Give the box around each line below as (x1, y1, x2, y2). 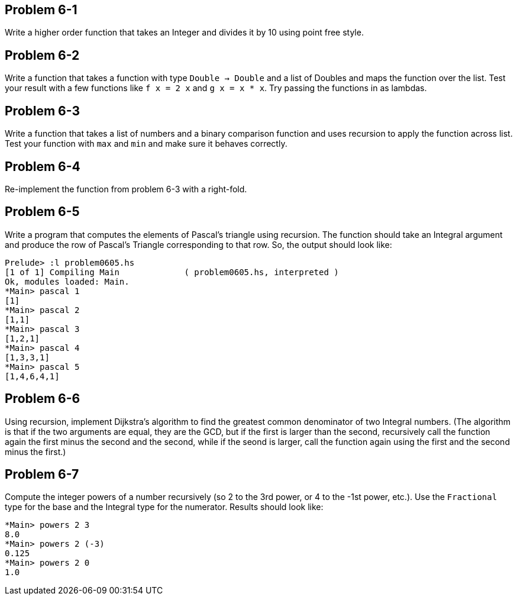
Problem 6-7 (5, 467, 79, 482)
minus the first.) (5, 446, 66, 457)
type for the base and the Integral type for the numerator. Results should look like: (5, 502, 324, 512)
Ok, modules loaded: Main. (5, 276, 130, 286)
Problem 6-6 (5, 391, 80, 407)
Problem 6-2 (5, 47, 80, 63)
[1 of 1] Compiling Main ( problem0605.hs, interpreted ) (5, 267, 339, 277)
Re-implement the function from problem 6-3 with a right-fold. (5, 183, 247, 194)
